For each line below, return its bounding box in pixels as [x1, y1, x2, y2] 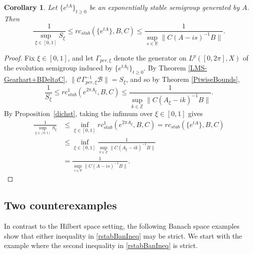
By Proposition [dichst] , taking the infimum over [4, 108, 153, 119]
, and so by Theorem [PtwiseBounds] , [126, 74, 240, 84]
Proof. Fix [4, 53, 35, 63]
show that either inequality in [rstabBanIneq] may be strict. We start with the [4, 230, 242, 241]
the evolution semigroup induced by [4, 63, 113, 73]
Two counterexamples [4, 197, 117, 213]
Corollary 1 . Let [4, 2, 58, 12]
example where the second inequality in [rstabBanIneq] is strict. [4, 240, 198, 251]
